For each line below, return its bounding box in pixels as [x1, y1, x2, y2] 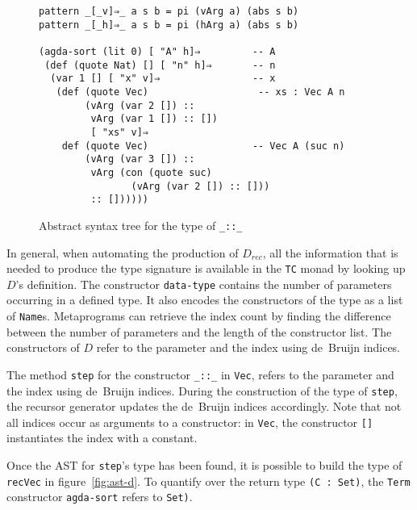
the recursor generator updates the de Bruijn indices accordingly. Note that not [6, 398, 402, 415]
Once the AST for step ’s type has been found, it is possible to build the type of [6, 457, 402, 473]
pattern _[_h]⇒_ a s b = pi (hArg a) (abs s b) [39, 19, 299, 31]
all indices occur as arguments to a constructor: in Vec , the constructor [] [6, 413, 373, 430]
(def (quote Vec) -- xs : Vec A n [56, 86, 345, 98]
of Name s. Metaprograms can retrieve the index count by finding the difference [6, 307, 391, 324]
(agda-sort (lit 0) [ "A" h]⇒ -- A [39, 45, 276, 57]
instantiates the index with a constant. [6, 429, 198, 446]
